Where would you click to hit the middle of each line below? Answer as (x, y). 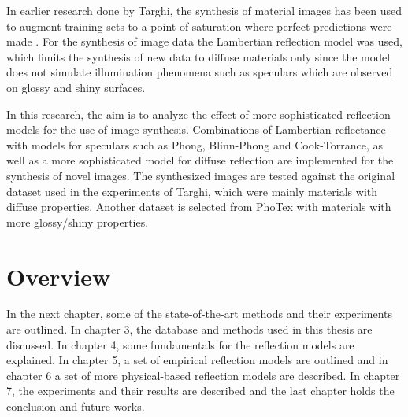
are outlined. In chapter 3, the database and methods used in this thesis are (189, 329)
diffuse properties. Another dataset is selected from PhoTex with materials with (199, 207)
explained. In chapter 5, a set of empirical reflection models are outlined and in (197, 360)
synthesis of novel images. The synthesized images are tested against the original (201, 175)
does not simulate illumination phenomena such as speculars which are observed (200, 72)
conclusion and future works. (76, 406)
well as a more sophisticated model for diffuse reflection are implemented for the (200, 160)
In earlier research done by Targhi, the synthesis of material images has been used (204, 10)
